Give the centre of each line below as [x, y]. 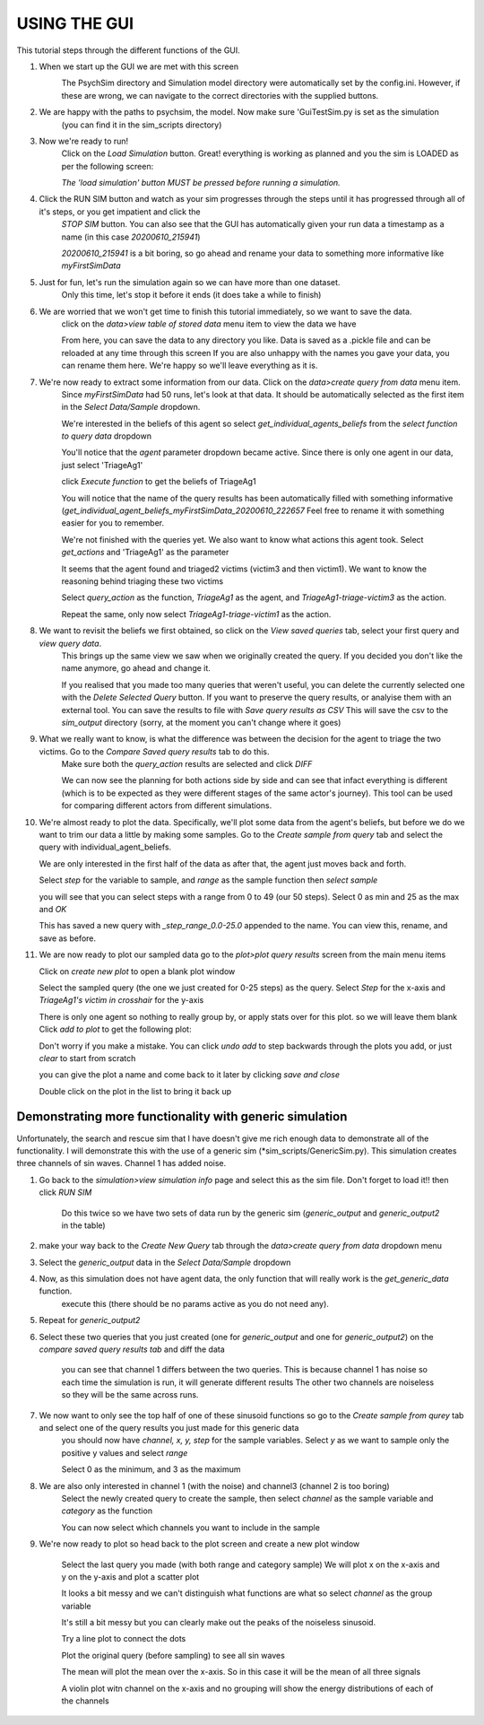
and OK [53, 909]
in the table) [84, 1225]
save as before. [68, 938]
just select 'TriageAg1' [102, 465]
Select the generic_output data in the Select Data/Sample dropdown [165, 1262]
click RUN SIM [65, 1192]
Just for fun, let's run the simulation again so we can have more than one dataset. [190, 282]
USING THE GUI [75, 23]
